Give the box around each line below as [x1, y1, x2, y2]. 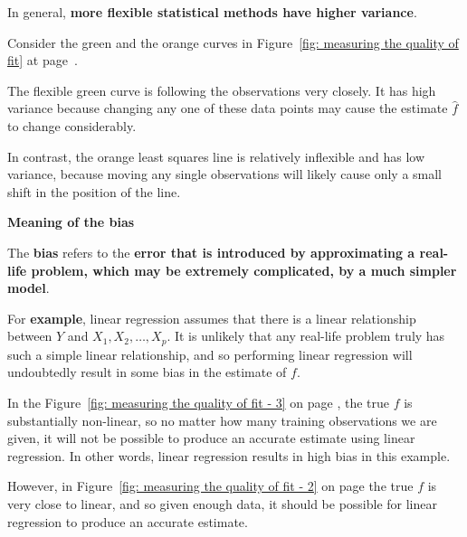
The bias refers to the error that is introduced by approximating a [7, 242, 415, 261]
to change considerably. [7, 116, 137, 135]
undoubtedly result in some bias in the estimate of [7, 363, 287, 382]
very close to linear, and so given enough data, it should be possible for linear [7, 494, 438, 513]
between [7, 326, 52, 345]
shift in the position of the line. [7, 182, 181, 201]
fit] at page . [7, 51, 78, 70]
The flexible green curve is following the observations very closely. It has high [7, 80, 436, 99]
